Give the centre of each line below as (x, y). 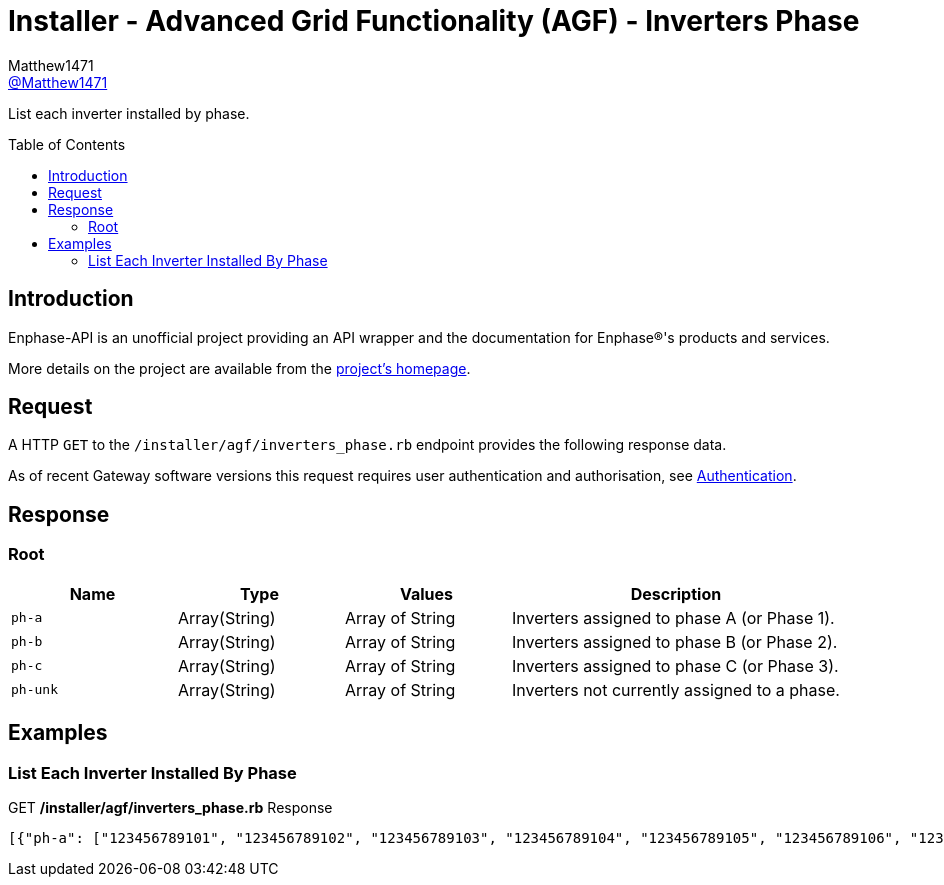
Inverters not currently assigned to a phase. (675, 689)
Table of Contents (67, 144)
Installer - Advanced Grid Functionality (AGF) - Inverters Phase (434, 21)
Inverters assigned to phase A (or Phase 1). (673, 617)
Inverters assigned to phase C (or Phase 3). (675, 665)
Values (426, 593)
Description (676, 593)
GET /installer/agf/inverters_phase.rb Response (170, 807)
